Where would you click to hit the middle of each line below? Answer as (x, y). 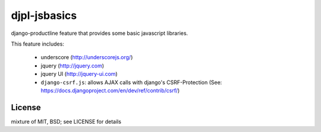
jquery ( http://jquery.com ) (72, 66)
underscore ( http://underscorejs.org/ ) (87, 57)
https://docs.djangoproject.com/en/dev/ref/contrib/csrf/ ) (110, 90)
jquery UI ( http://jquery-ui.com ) (79, 74)
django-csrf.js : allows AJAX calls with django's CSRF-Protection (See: (131, 82)
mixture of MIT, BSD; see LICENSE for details (66, 121)
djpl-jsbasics (44, 15)
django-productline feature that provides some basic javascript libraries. (100, 33)
